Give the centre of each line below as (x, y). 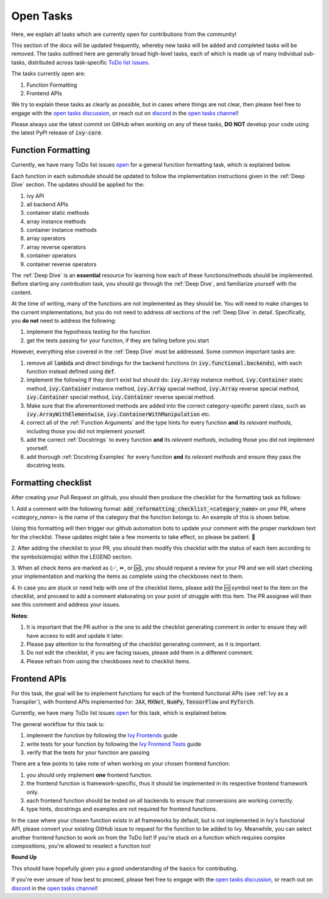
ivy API (35, 196)
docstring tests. (46, 465)
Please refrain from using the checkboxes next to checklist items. (109, 661)
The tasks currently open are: (48, 74)
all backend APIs (48, 204)
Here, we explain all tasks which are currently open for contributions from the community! (124, 34)
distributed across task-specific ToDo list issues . (89, 62)
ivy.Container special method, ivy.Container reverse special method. (121, 397)
